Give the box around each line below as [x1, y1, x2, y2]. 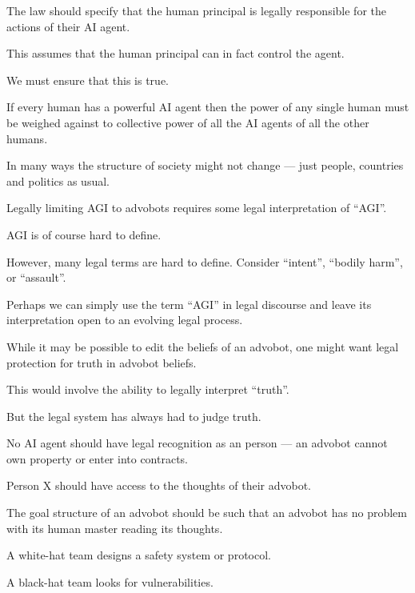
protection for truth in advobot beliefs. [6, 354, 197, 371]
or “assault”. [6, 269, 66, 286]
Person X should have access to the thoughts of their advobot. [6, 477, 311, 494]
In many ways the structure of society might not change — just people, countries [6, 157, 404, 174]
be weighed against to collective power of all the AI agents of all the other [6, 114, 369, 130]
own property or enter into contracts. [6, 450, 188, 467]
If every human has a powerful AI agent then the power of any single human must [6, 98, 409, 115]
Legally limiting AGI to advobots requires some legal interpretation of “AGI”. [6, 199, 387, 216]
